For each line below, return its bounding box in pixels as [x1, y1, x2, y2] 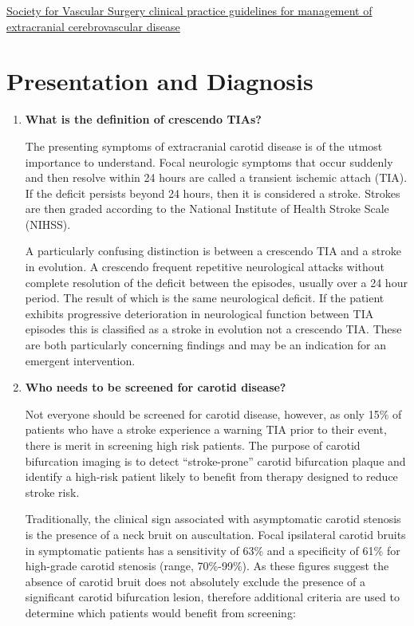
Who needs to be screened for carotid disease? [25, 379, 286, 396]
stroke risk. [25, 483, 80, 500]
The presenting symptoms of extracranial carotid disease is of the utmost [25, 137, 383, 154]
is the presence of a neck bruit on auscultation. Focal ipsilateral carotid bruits [25, 526, 406, 542]
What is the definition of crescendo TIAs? [25, 111, 262, 128]
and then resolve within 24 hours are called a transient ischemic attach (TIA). [25, 169, 408, 186]
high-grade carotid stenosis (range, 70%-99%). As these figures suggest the [25, 557, 389, 574]
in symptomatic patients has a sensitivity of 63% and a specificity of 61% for [25, 541, 400, 558]
